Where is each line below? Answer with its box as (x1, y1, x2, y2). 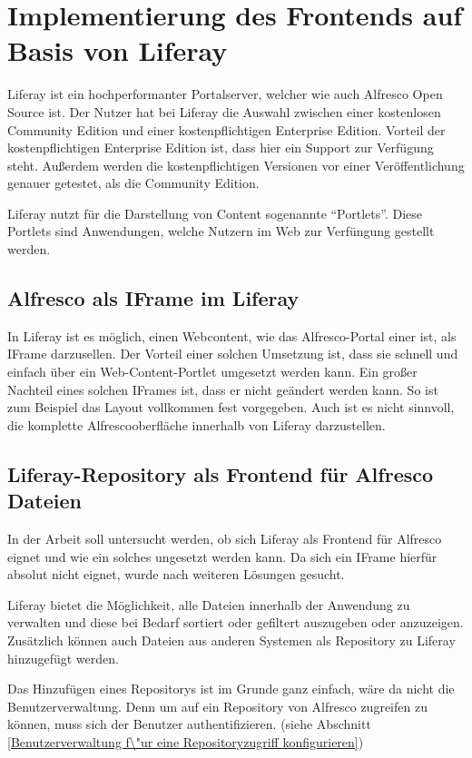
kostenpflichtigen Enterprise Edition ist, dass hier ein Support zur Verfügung (7, 138, 434, 157)
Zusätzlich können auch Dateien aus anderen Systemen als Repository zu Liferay (7, 630, 456, 649)
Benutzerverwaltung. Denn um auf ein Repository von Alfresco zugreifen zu (7, 696, 428, 715)
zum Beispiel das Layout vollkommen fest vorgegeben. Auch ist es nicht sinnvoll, (7, 398, 455, 417)
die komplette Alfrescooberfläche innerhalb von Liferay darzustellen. (7, 415, 386, 434)
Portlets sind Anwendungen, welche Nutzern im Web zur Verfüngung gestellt (7, 221, 435, 241)
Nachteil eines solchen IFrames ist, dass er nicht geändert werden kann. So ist (7, 379, 438, 399)
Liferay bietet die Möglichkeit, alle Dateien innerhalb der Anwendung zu (7, 595, 410, 614)
